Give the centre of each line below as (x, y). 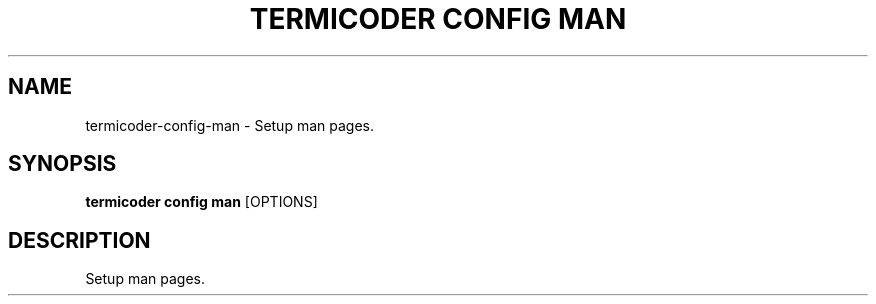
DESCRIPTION (79, 240)
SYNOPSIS (62, 164)
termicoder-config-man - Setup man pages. (229, 125)
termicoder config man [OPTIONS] (201, 202)
